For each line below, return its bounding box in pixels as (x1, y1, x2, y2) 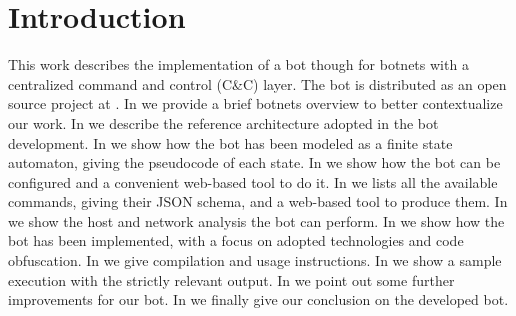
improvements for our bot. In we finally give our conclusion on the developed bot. (8, 289, 509, 310)
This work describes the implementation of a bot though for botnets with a (8, 54, 469, 75)
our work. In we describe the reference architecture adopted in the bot (8, 112, 439, 133)
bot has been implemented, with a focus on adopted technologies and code (8, 230, 464, 251)
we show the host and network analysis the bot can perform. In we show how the (8, 210, 505, 231)
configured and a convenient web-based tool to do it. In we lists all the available (8, 171, 498, 192)
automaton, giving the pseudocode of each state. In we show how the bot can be (8, 152, 501, 173)
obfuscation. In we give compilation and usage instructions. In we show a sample (8, 250, 502, 271)
